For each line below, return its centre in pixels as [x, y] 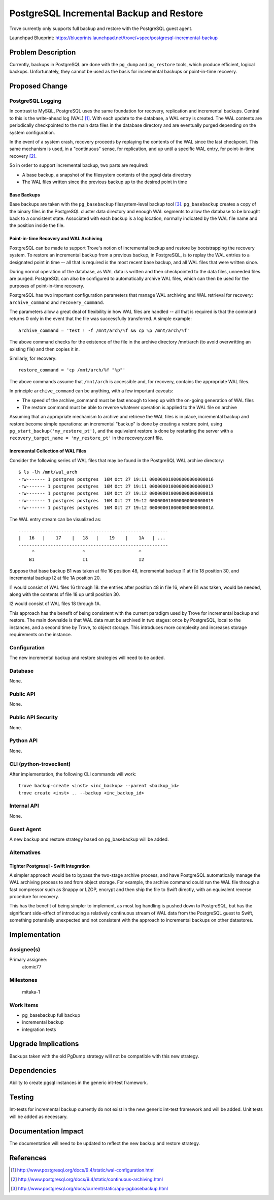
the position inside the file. [37, 225]
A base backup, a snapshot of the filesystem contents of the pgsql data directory [107, 175]
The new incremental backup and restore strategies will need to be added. [87, 658]
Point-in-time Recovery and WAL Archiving [56, 239]
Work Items [24, 1005]
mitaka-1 [31, 992]
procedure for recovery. [34, 897]
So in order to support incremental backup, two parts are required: [79, 165]
